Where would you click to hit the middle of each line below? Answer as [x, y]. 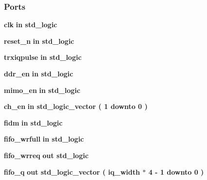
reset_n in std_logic [39, 41]
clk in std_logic [31, 25]
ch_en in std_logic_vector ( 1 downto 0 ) [76, 106]
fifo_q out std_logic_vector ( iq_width [72, 171]
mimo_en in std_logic [42, 90]
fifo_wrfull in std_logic [44, 139]
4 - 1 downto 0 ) [176, 171]
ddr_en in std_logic [39, 73]
